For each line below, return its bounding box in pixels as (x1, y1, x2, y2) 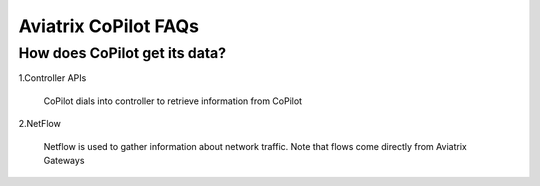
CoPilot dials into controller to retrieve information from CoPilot (43, 95, 303, 107)
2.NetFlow (18, 118, 62, 130)
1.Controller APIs (18, 72, 87, 84)
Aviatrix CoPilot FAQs (18, 15, 200, 37)
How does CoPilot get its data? (18, 44, 227, 62)
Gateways (43, 154, 85, 166)
